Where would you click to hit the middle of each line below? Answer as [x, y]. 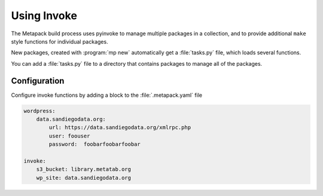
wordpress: [39, 111]
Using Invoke [44, 16]
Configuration [38, 81]
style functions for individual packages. [60, 41]
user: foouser [69, 136]
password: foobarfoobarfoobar [95, 144]
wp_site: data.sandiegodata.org [84, 177]
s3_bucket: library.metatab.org [84, 169]
